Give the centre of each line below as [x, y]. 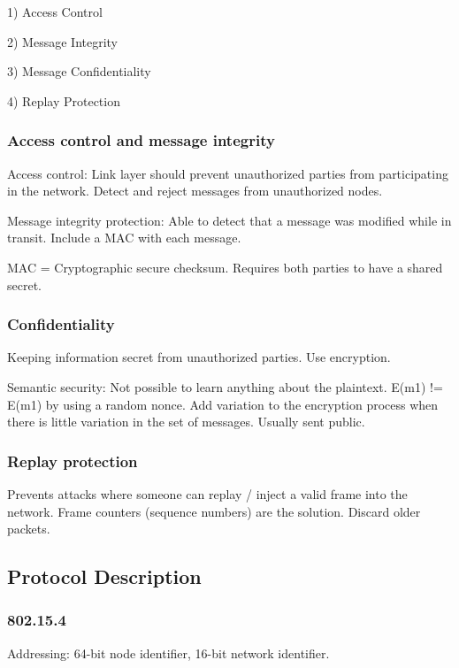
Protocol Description [104, 576]
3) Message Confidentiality [79, 71]
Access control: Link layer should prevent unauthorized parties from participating [228, 173]
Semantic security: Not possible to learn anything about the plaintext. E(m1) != [225, 386]
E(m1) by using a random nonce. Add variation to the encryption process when [223, 404]
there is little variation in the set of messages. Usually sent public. [186, 422]
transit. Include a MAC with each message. [124, 238]
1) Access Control [55, 12]
